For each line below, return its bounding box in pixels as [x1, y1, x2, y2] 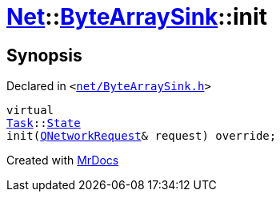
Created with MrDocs [6, 153, 119, 168]
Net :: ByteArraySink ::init [6, 3, 267, 30]
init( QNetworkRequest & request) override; [6, 129, 277, 143]
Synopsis [6, 45, 82, 65]
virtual [6, 104, 54, 117]
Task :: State [6, 117, 81, 130]
